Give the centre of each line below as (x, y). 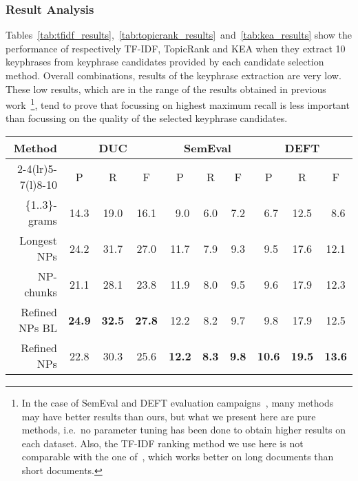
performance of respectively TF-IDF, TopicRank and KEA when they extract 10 (176, 48)
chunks (41, 292)
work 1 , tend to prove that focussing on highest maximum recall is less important (178, 104)
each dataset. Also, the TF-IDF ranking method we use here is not (162, 443)
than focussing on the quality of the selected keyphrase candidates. (147, 118)
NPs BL (38, 328)
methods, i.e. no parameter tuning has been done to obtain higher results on (184, 430)
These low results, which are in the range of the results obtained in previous (166, 89)
